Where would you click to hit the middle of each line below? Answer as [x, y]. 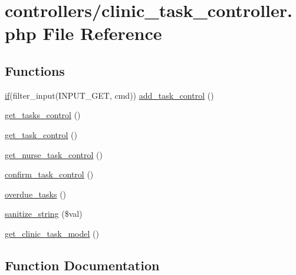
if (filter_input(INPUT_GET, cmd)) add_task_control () [109, 95]
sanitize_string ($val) [44, 214]
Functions [35, 70]
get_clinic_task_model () [52, 233]
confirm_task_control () [49, 174]
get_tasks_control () [43, 115]
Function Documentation [82, 265]
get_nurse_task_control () [54, 154]
